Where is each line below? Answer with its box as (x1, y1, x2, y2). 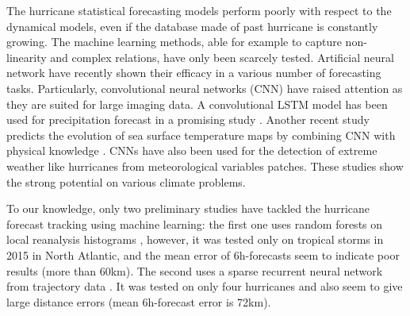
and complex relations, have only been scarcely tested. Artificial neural (50, 48, 394, 65)
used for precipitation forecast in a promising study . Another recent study (6, 111, 370, 128)
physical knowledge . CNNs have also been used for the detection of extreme (6, 142, 377, 159)
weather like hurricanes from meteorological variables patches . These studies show (6, 157, 404, 174)
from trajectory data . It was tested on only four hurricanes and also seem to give (6, 278, 403, 295)
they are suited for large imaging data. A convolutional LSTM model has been (6, 95, 388, 112)
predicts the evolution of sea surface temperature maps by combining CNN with (6, 126, 396, 143)
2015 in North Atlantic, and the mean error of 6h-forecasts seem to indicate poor (6, 246, 400, 263)
